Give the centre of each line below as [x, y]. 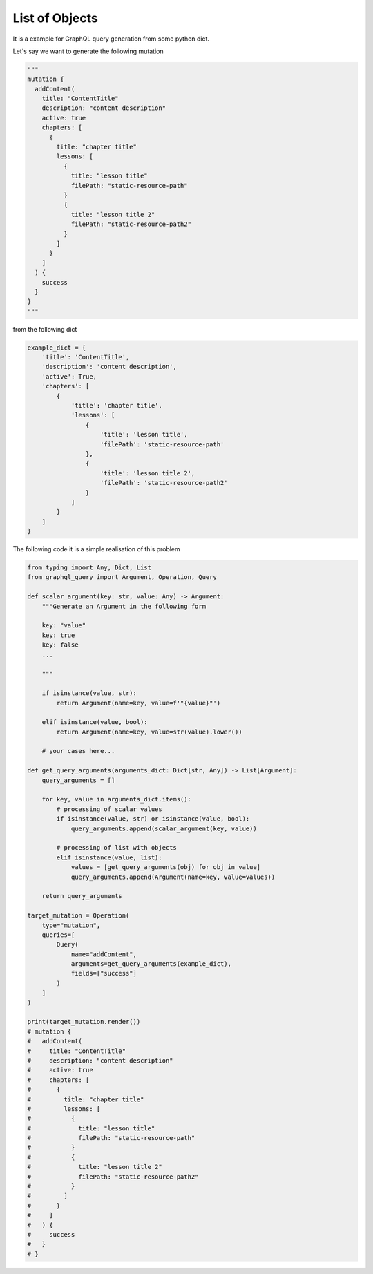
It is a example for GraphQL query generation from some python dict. [111, 39]
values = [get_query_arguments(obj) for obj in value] [166, 867]
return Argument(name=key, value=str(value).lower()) [149, 732]
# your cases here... [78, 751]
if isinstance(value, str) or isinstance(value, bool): [153, 819]
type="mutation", [71, 925]
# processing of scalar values [109, 809]
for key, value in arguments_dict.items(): [116, 799]
